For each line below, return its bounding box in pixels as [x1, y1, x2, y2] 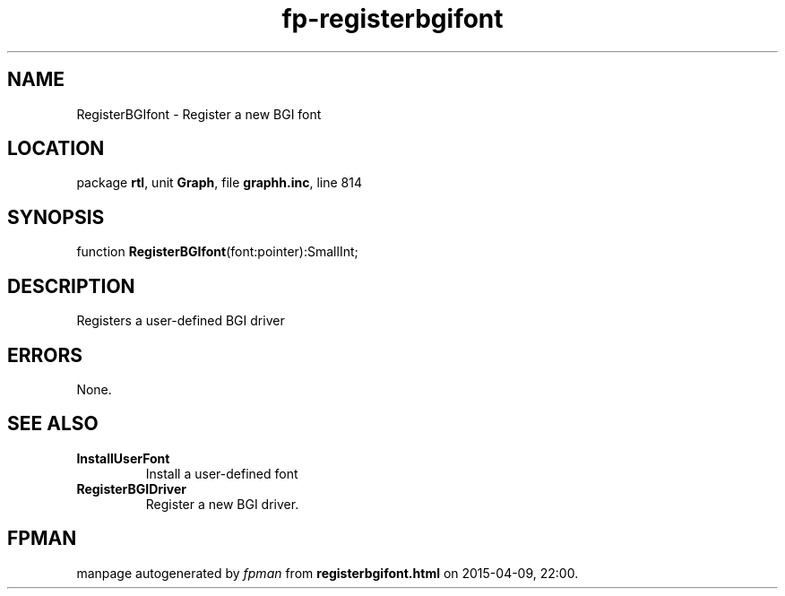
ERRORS [7, 343, 83, 367]
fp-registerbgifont [281, 4, 504, 34]
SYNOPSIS [7, 205, 105, 229]
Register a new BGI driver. [145, 496, 299, 512]
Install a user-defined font [145, 465, 298, 481]
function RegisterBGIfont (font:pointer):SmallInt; [76, 244, 358, 260]
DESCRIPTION [7, 274, 135, 298]
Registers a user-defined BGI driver [76, 313, 285, 329]
